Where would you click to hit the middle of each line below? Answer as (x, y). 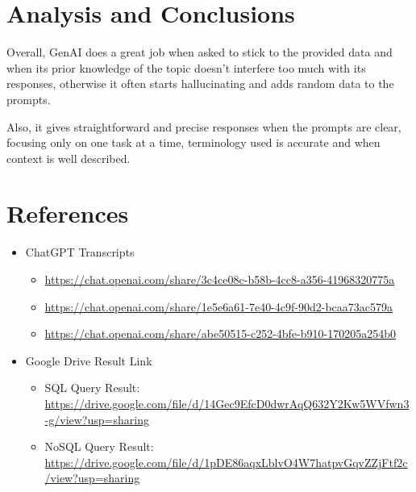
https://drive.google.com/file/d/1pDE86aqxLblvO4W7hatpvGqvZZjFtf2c (226, 462)
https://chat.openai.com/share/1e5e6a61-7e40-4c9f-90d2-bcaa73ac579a (219, 306)
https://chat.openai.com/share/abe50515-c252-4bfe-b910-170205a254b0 (220, 334)
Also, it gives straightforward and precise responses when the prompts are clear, (204, 126)
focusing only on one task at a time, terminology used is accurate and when (193, 142)
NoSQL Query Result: (99, 446)
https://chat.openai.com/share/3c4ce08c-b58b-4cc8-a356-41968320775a (220, 279)
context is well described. (69, 158)
